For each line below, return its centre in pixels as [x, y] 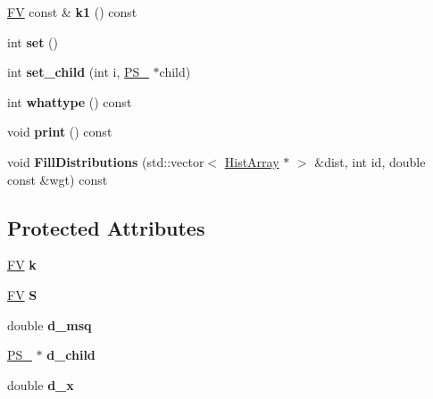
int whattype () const [70, 101]
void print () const [60, 132]
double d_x [41, 384]
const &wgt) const [58, 179]
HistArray [252, 161]
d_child [71, 355]
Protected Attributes [106, 227]
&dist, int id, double [370, 161]
